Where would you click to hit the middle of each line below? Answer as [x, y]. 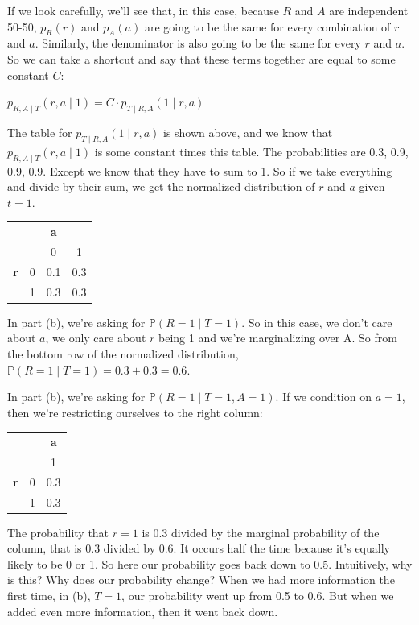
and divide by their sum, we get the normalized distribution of [161, 186]
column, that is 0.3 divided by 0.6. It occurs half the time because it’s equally [199, 548]
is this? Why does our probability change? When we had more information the [201, 579]
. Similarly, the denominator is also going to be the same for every [198, 43]
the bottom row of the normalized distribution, [123, 353]
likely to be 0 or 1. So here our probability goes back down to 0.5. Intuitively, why [210, 563]
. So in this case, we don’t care [317, 322]
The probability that [58, 532]
